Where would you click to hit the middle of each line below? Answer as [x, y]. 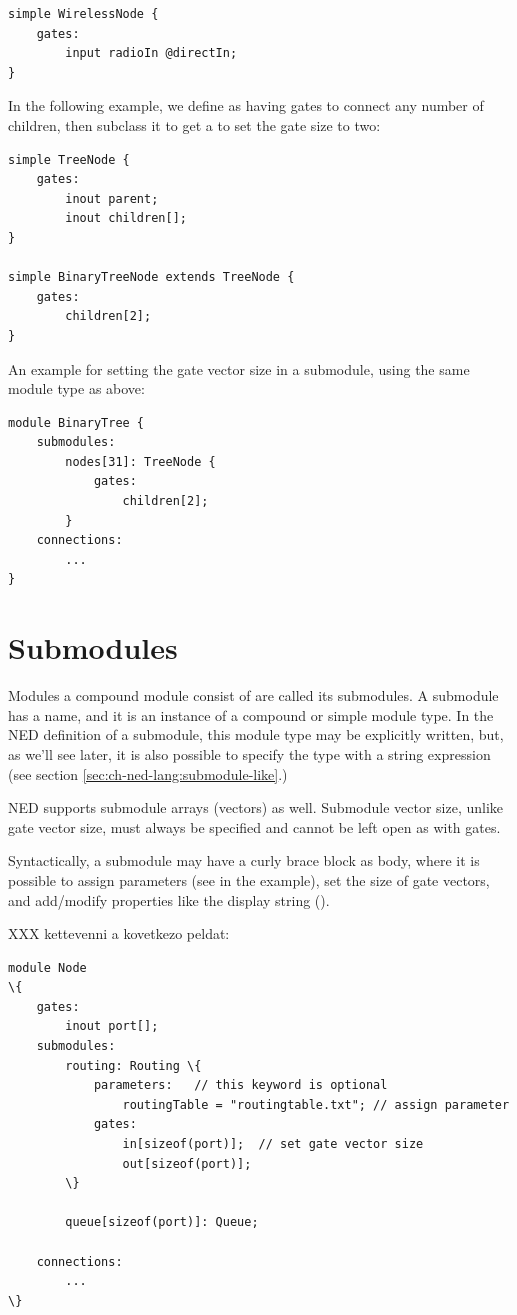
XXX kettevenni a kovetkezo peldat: [119, 933]
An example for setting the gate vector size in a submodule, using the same [239, 368]
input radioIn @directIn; [151, 53]
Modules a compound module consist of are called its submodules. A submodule [253, 695]
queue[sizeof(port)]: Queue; [162, 1222]
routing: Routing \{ [133, 1065]
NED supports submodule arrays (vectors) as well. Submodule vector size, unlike [256, 807]
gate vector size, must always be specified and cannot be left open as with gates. [254, 826]
